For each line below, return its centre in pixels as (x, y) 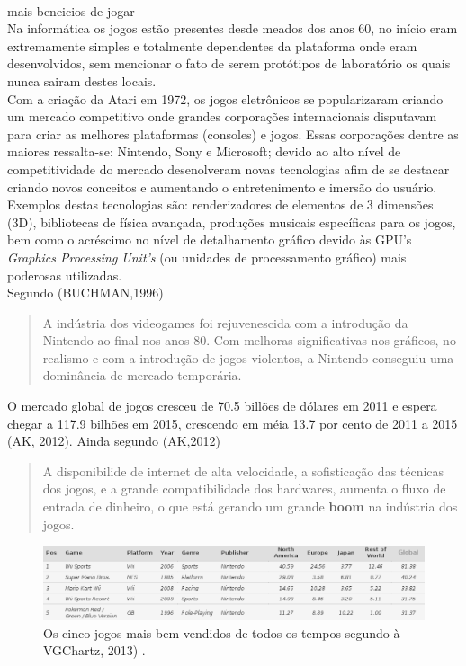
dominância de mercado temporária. (142, 375)
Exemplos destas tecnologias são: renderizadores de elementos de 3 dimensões (220, 204)
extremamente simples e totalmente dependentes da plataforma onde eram (212, 45)
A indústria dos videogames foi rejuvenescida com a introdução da (225, 322)
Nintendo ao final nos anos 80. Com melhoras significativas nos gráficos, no (249, 340)
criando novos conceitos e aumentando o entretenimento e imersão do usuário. (222, 186)
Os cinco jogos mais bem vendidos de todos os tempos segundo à (222, 632)
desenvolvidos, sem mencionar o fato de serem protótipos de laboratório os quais (229, 63)
